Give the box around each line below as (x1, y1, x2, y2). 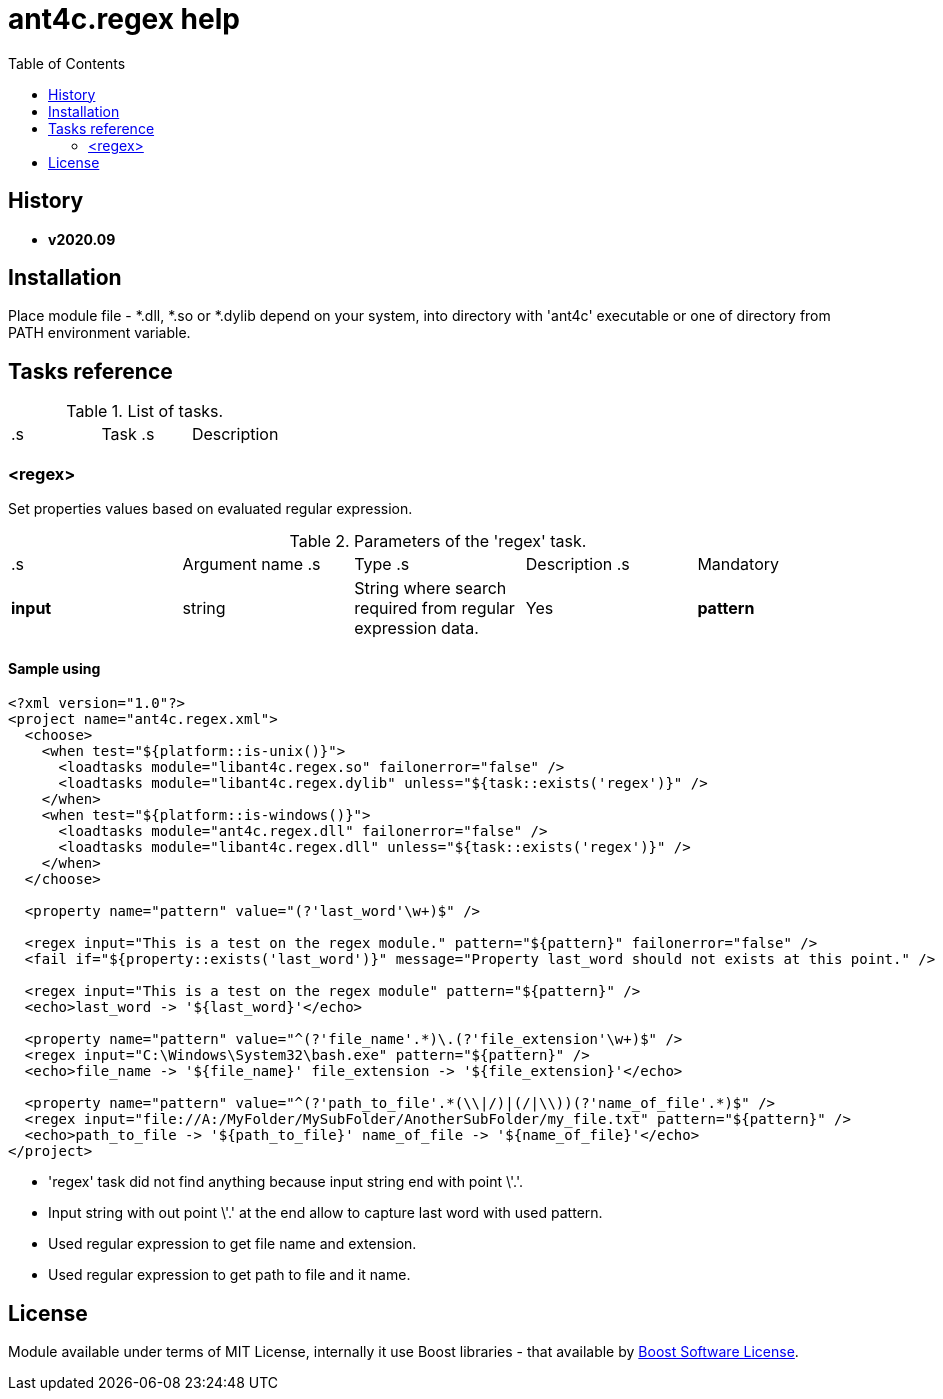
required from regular (354, 598, 515, 619)
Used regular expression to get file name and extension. (48, 1235, 417, 1253)
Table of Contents (8, 54, 126, 72)
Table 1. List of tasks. (66, 401, 224, 422)
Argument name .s (182, 554, 321, 575)
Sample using (8, 659, 101, 677)
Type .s (354, 554, 410, 575)
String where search (354, 578, 507, 599)
